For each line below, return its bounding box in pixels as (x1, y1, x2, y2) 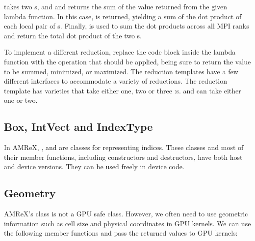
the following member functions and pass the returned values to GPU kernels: (4, 228, 238, 238)
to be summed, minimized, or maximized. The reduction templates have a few (4, 66, 238, 76)
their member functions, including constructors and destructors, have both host (4, 151, 243, 162)
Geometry (4, 185, 56, 201)
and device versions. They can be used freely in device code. (4, 161, 184, 172)
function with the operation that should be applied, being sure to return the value (4, 56, 251, 66)
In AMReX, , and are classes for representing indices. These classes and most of (4, 142, 244, 152)
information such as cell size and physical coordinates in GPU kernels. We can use (4, 218, 251, 228)
